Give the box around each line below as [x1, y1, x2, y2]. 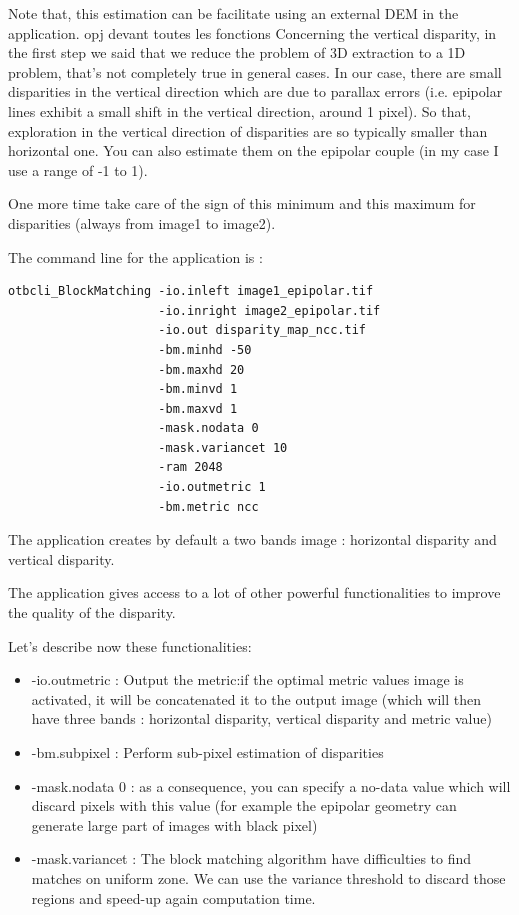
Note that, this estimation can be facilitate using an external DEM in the [8, 3, 459, 23]
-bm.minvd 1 [158, 382, 238, 397]
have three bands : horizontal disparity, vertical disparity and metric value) [31, 708, 492, 729]
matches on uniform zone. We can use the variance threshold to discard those [31, 867, 506, 888]
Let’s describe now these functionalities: [8, 635, 252, 656]
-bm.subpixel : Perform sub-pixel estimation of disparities [31, 742, 384, 762]
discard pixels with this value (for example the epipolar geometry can [31, 795, 457, 816]
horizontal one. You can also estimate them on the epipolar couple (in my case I [8, 140, 499, 161]
